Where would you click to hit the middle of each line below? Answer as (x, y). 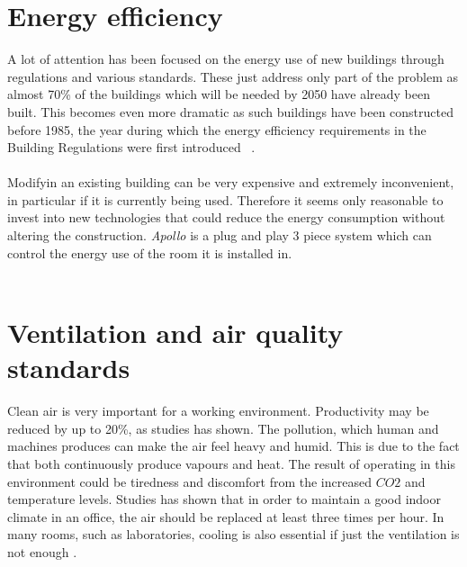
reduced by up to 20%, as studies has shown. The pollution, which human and (223, 428)
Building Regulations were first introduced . (131, 147)
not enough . (42, 551)
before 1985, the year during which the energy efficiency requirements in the (217, 129)
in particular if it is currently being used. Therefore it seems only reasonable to (225, 199)
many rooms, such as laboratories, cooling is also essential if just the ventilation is (233, 534)
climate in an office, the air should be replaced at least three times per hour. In (226, 516)
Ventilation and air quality (175, 333)
